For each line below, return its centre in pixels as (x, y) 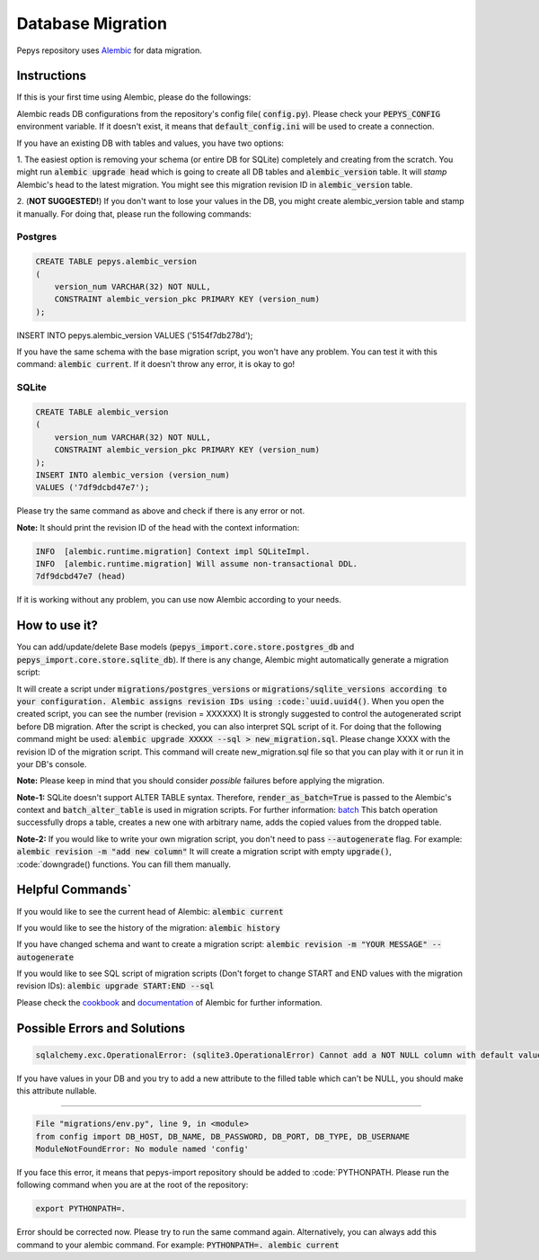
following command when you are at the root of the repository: (133, 1185)
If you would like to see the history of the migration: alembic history (148, 927)
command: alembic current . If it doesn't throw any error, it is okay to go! (156, 364)
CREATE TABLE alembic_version (102, 412)
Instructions (52, 76)
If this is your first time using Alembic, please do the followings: (134, 97)
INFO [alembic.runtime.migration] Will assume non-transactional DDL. (197, 564)
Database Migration (92, 23)
